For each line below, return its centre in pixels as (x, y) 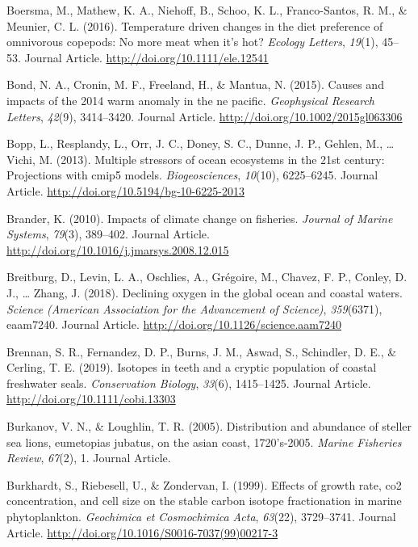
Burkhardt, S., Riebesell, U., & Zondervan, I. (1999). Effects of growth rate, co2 (204, 484)
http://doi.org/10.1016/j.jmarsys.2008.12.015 (118, 249)
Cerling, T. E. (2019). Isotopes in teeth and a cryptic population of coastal (192, 367)
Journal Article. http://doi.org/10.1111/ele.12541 (146, 57)
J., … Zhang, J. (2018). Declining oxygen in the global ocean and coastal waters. (205, 292)
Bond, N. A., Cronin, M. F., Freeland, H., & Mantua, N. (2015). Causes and (195, 84)
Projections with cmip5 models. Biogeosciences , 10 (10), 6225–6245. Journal (192, 175)
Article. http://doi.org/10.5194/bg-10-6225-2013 (125, 190)
